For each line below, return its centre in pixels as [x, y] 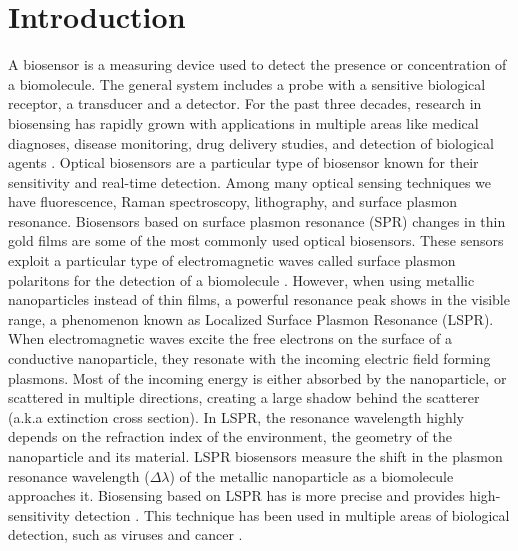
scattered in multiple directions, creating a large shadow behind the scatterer [244, 397]
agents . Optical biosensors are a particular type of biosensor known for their [243, 162]
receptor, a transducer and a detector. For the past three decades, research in [245, 103]
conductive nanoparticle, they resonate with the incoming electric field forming [249, 358]
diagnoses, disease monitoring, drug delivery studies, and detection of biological [251, 142]
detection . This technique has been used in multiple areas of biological [292, 514]
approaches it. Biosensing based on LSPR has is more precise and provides [236, 495]
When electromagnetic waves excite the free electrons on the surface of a [230, 338]
